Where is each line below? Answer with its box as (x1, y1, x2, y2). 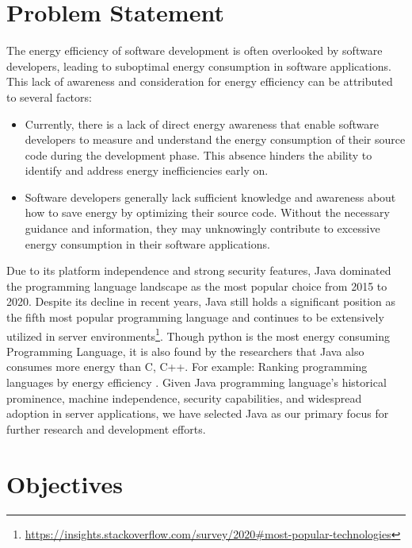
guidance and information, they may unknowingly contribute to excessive (25, 220, 380, 237)
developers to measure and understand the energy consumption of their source (25, 131, 406, 148)
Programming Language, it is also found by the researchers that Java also (6, 342, 364, 359)
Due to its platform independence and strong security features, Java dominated (6, 262, 391, 279)
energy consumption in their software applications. (25, 235, 270, 252)
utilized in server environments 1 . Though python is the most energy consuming (6, 325, 390, 344)
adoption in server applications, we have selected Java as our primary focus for (6, 405, 389, 422)
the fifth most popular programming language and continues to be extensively (6, 309, 384, 326)
